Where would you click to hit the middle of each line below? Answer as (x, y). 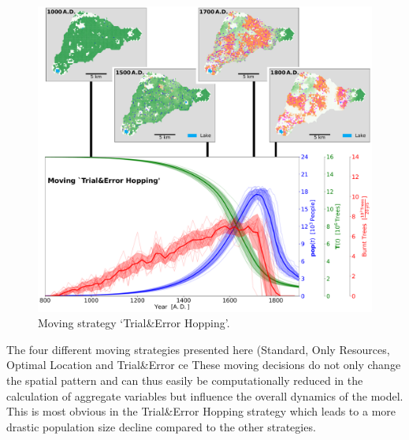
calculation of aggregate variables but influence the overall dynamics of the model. (205, 395)
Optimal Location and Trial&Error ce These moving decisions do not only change (204, 365)
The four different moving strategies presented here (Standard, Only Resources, (198, 349)
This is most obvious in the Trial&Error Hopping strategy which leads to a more (201, 411)
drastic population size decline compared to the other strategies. (161, 426)
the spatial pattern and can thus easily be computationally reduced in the (185, 380)
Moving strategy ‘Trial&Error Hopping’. (134, 323)
